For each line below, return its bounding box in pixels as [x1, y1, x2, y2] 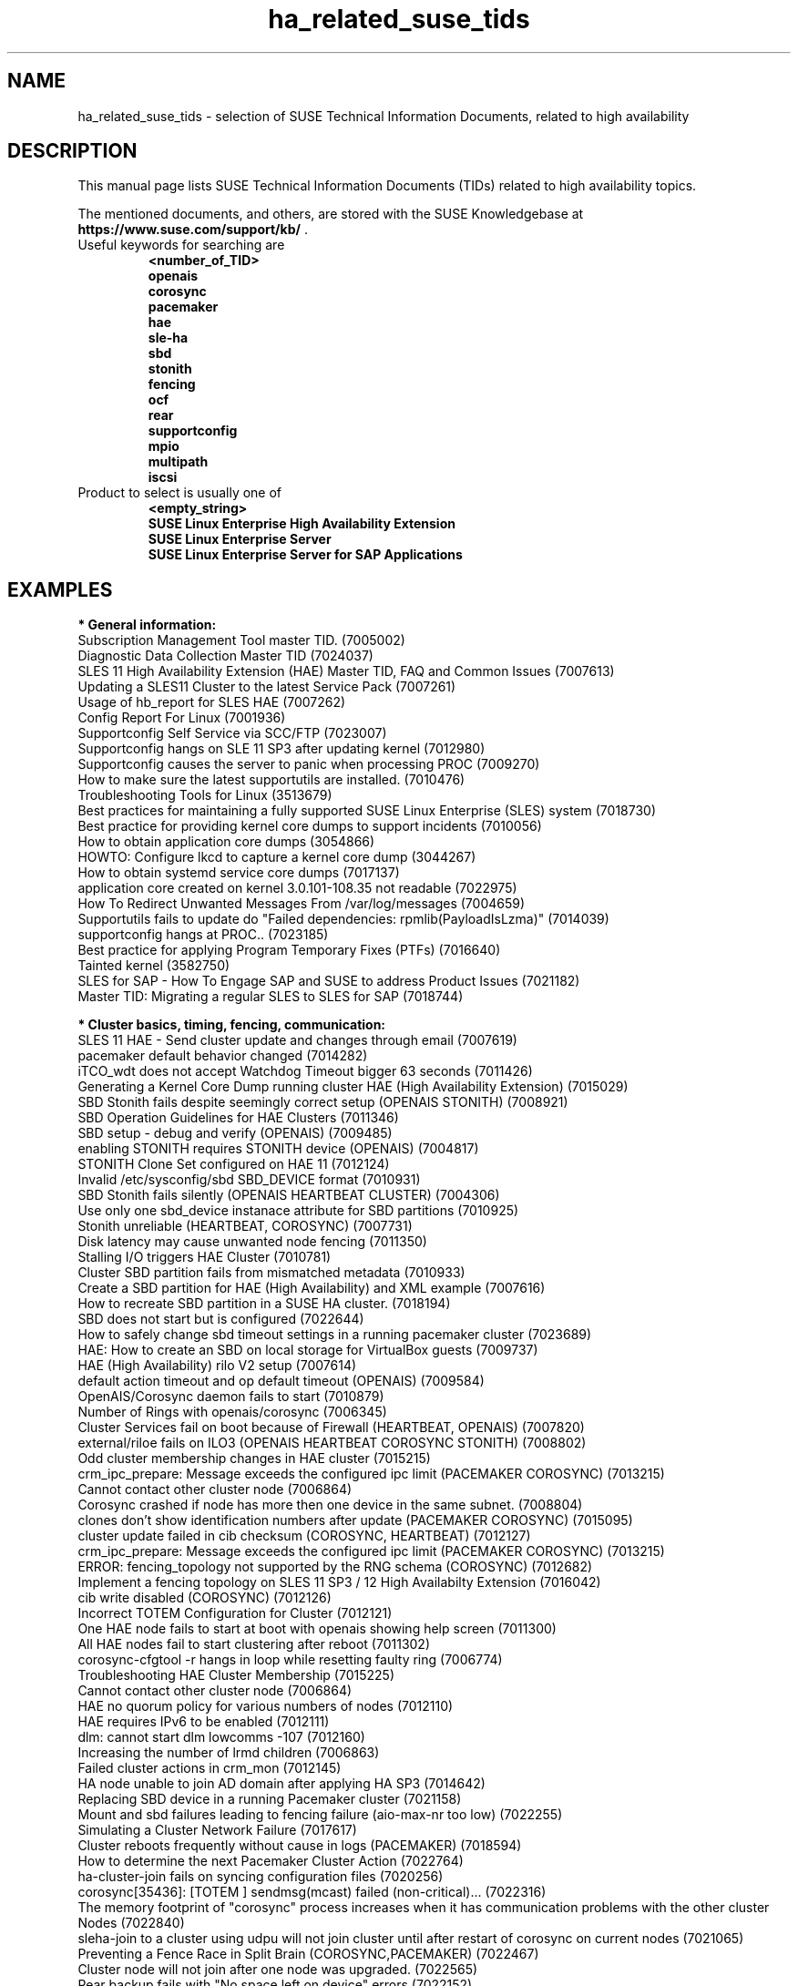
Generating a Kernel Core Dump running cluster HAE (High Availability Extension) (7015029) [77, 1079, 629, 1095]
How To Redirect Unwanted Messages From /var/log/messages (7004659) [77, 896, 526, 912]
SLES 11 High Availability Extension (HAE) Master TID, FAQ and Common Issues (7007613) [77, 663, 615, 680]
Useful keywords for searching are [77, 237, 285, 253]
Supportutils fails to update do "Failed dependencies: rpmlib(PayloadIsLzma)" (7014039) [77, 911, 609, 927]
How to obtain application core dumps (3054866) [77, 834, 375, 850]
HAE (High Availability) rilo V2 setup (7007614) [77, 1357, 357, 1374]
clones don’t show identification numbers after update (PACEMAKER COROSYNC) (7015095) [77, 1512, 633, 1529]
